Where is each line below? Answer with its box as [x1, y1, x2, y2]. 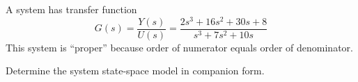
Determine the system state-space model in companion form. [6, 63, 265, 78]
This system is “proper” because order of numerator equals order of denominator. [6, 40, 353, 54]
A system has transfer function [6, 2, 137, 16]
